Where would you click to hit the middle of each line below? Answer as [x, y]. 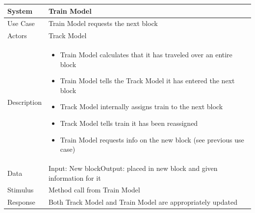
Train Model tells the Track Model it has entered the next [147, 81]
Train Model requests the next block [103, 23]
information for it [75, 177]
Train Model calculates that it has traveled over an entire [146, 55]
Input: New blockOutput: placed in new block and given [133, 168]
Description [25, 102]
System [20, 11]
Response [21, 202]
